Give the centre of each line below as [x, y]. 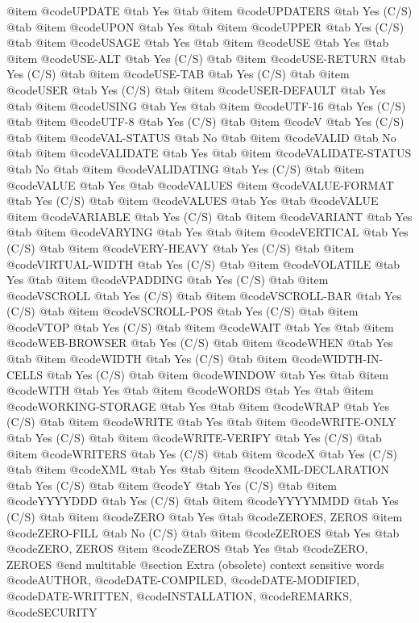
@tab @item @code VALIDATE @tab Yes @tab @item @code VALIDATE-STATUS [209, 153]
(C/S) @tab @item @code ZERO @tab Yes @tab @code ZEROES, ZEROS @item [205, 516]
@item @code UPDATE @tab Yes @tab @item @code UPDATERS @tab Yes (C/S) [209, 10]
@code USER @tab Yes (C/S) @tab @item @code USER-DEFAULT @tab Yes [196, 89]
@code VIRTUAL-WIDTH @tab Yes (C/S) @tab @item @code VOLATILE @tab [203, 263]
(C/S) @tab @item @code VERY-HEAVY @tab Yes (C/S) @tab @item [180, 247]
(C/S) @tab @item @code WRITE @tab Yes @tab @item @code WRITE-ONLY [201, 422]
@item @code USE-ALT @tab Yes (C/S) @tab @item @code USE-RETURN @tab [206, 58]
